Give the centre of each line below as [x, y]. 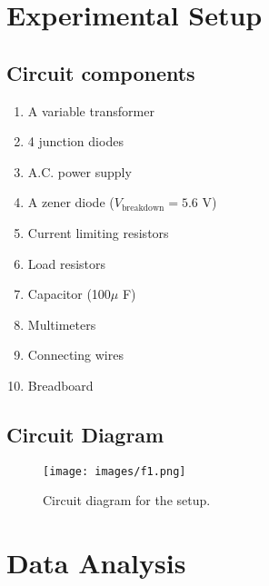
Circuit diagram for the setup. [127, 500]
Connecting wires [75, 355]
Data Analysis [96, 563]
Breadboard [60, 385]
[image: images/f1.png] [115, 471]
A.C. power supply [80, 171]
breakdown [143, 208]
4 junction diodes [75, 141]
